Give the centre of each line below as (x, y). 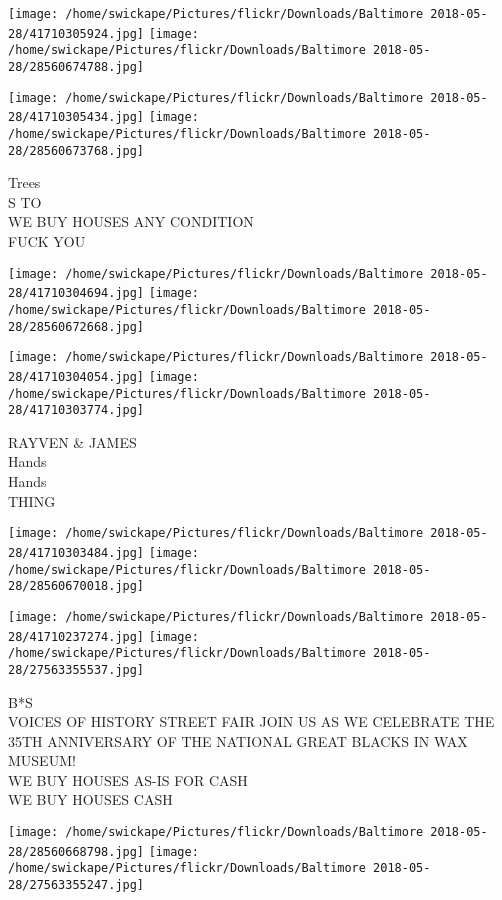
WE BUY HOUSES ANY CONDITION (131, 221)
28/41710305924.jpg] (76, 33)
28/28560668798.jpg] (76, 851)
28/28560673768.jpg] (76, 150)
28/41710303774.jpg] (76, 410)
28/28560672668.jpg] (76, 326)
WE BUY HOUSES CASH (90, 799)
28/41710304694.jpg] (76, 293)
